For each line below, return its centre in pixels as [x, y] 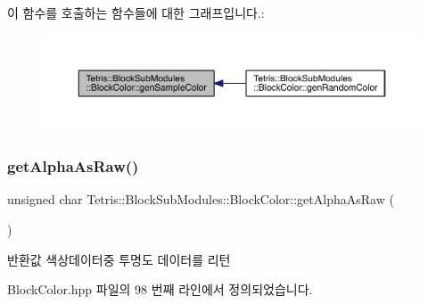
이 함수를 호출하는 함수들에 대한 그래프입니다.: [136, 12]
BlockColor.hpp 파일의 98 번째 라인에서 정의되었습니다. [160, 289]
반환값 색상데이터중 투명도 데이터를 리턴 [119, 259]
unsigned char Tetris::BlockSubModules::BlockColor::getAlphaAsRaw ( [201, 199]
